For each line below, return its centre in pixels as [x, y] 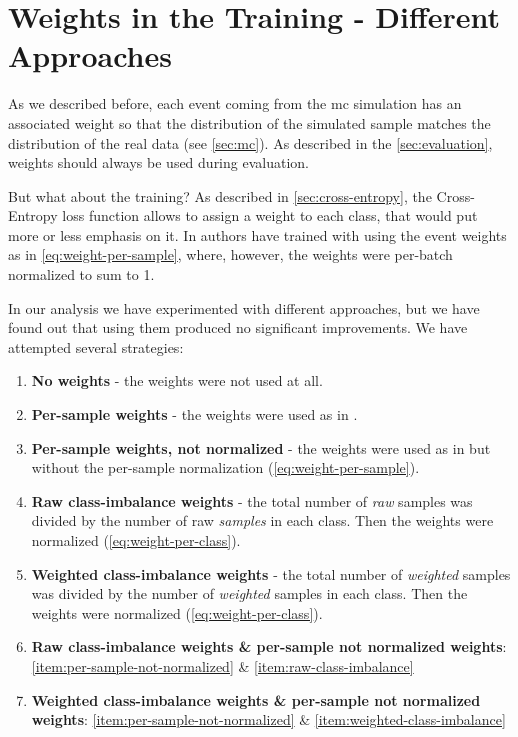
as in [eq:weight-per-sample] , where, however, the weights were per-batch [230, 254]
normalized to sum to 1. [81, 274]
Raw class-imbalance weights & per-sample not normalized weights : [269, 646]
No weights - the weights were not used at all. [177, 380]
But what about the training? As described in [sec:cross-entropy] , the [220, 195]
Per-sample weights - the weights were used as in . [194, 414]
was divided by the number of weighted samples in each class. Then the [249, 593]
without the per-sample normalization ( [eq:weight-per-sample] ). [225, 467]
